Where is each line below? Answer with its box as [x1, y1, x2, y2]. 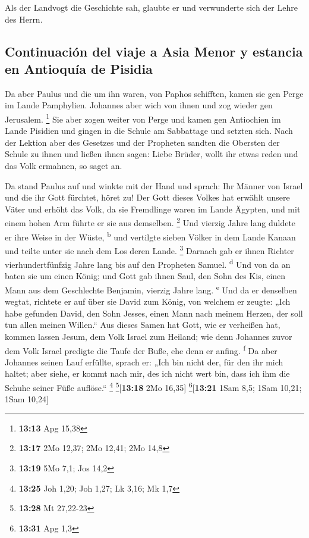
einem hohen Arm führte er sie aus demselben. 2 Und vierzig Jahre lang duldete [5, 215, 296, 229]
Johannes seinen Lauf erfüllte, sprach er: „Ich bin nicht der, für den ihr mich [5, 355, 283, 368]
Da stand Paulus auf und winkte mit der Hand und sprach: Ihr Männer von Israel [5, 179, 303, 192]
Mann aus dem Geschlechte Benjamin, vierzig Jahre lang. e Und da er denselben [5, 281, 297, 296]
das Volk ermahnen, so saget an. [5, 159, 122, 171]
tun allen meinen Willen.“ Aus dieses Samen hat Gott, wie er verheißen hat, [5, 318, 280, 331]
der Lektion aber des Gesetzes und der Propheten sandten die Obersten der [5, 136, 280, 148]
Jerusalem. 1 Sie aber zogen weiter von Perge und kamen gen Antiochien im [5, 111, 281, 125]
